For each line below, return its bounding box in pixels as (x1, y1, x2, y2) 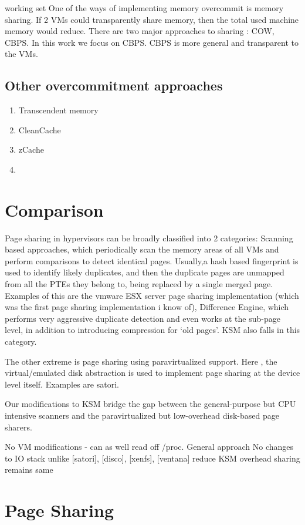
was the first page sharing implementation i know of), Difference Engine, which (5, 301, 289, 313)
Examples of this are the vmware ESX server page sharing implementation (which (5, 289, 299, 301)
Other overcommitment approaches (5, 76, 223, 95)
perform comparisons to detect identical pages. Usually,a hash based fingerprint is (5, 254, 299, 267)
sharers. (5, 420, 32, 433)
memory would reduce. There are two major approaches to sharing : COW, (5, 25, 274, 37)
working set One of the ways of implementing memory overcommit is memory (5, 2, 284, 14)
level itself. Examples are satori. (5, 378, 119, 390)
